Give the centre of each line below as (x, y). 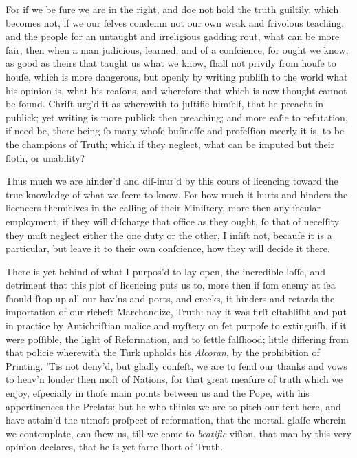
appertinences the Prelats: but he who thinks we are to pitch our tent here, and (173, 406)
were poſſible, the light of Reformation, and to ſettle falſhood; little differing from (177, 339)
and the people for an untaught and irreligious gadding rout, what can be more (173, 36)
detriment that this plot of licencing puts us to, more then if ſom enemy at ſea (171, 285)
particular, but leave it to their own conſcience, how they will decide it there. (168, 248)
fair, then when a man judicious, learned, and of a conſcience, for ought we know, (177, 49)
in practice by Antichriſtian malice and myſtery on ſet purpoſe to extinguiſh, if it (176, 325)
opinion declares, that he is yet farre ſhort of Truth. (115, 447)
